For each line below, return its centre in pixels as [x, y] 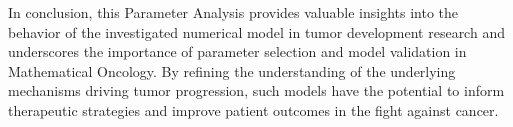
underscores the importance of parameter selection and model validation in [237, 51]
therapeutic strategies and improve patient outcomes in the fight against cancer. [253, 109]
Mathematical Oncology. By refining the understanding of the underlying [232, 70]
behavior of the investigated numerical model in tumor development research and [256, 31]
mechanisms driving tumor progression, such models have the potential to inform [256, 90]
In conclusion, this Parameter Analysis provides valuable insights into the [233, 12]
